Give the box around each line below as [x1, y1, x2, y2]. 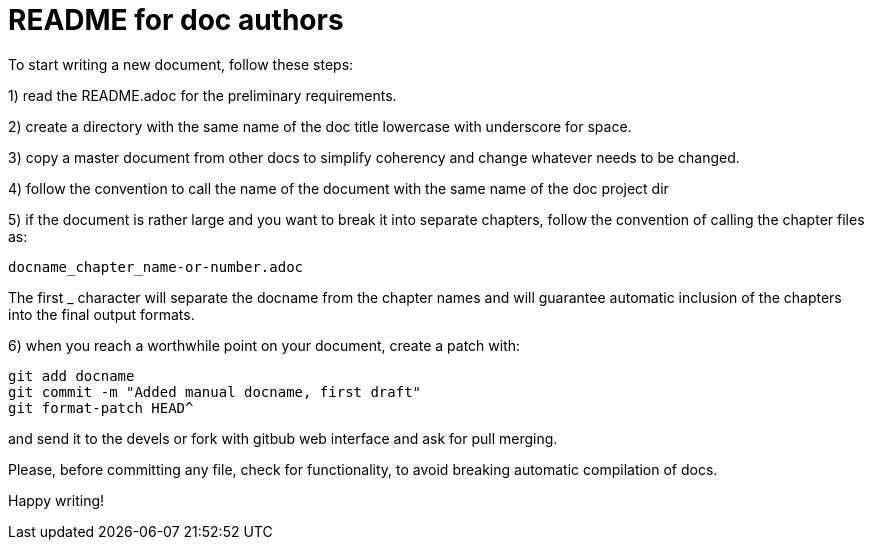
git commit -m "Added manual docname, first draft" [8, 383, 422, 400]
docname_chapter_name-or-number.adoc [8, 258, 304, 275]
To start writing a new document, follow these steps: [8, 55, 354, 73]
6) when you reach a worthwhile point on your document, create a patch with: [8, 336, 521, 354]
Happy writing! [8, 491, 105, 509]
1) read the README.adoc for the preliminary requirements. [8, 86, 397, 104]
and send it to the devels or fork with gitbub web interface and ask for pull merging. [8, 429, 558, 447]
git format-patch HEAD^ [8, 399, 194, 416]
